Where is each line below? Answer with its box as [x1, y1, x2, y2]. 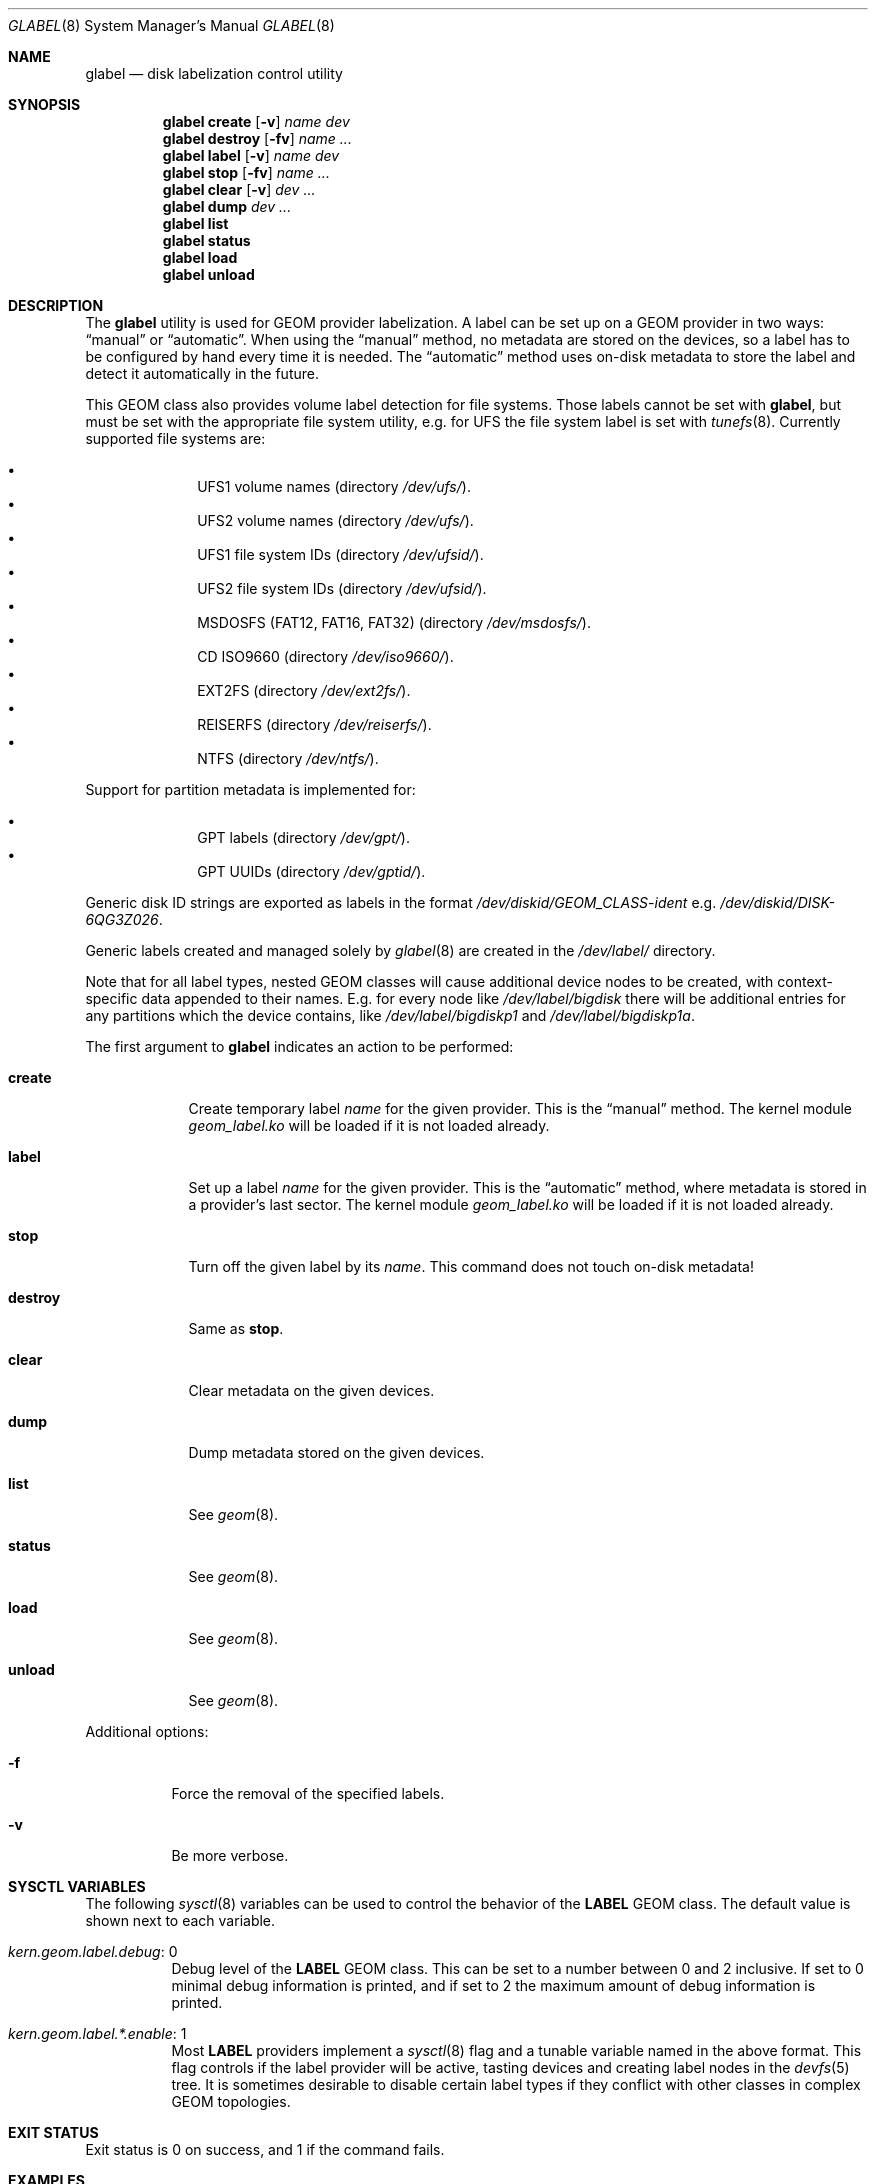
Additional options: [85, 1723, 209, 1740]
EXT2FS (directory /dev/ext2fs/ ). [197, 682, 411, 699]
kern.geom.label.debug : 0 [8, 1943, 178, 1960]
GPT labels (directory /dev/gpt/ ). [197, 829, 410, 846]
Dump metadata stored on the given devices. [188, 1444, 485, 1461]
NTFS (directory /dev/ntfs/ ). [197, 750, 379, 767]
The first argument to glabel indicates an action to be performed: [85, 1038, 514, 1055]
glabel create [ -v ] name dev [162, 113, 350, 130]
